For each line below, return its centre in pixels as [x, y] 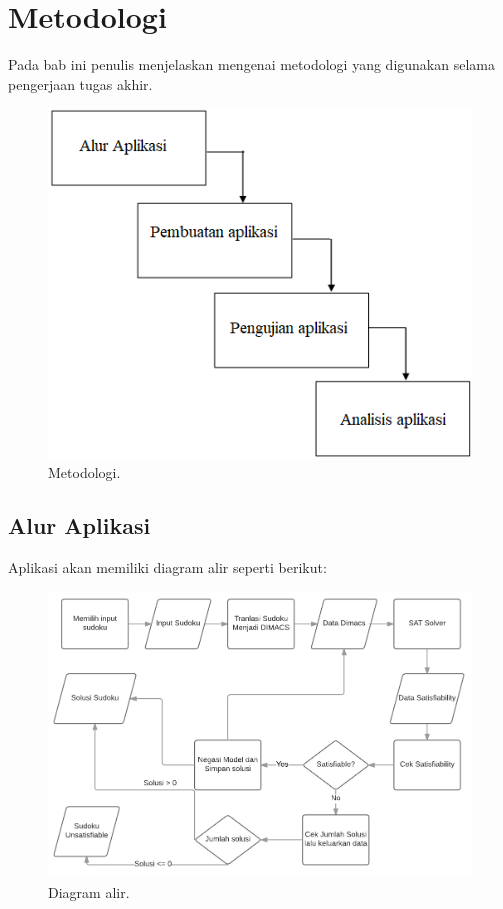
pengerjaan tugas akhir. [80, 83]
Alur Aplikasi [79, 525]
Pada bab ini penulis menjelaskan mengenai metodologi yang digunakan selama [251, 64]
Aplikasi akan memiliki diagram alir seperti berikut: [167, 567]
